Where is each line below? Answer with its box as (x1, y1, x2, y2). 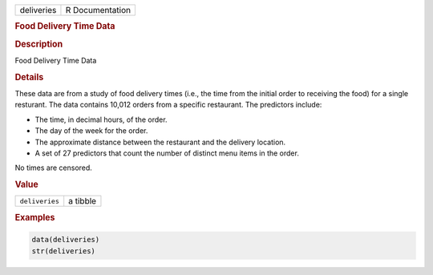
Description (14, 38, 63, 50)
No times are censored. (14, 163, 92, 172)
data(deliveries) (31, 235, 100, 245)
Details (14, 71, 44, 83)
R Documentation (65, 5, 132, 15)
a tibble (68, 196, 96, 207)
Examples (14, 212, 55, 223)
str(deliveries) (31, 246, 96, 256)
